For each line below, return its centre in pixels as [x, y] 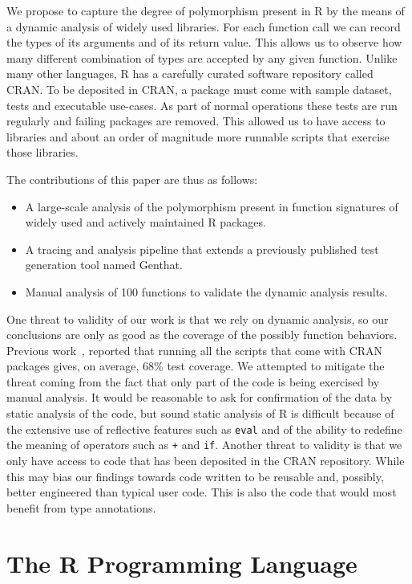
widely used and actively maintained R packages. [145, 222]
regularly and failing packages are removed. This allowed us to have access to [196, 121]
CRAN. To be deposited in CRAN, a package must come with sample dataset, [199, 89]
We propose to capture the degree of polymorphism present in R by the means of [206, 10]
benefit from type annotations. [81, 507]
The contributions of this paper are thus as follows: [132, 179]
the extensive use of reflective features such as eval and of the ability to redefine [204, 429]
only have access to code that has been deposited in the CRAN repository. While [206, 460]
